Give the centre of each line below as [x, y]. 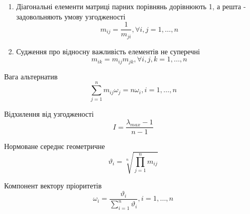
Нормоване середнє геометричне [55, 146]
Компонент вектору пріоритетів [53, 186]
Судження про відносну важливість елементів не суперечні [108, 51]
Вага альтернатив [31, 76]
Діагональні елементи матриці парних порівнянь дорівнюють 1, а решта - [131, 6]
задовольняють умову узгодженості [71, 16]
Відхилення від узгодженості [49, 114]
